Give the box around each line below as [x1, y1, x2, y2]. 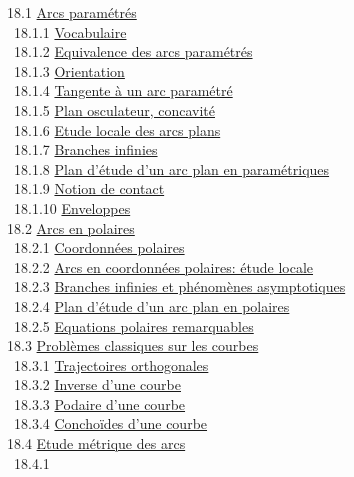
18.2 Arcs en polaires [6, 217, 135, 238]
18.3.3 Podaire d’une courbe [13, 393, 186, 414]
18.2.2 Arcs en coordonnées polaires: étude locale [13, 256, 314, 277]
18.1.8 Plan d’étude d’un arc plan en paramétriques [13, 158, 330, 179]
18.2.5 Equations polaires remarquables [13, 315, 254, 336]
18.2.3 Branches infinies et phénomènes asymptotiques [13, 276, 346, 297]
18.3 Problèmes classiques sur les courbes [6, 335, 259, 356]
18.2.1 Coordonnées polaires [13, 237, 185, 258]
